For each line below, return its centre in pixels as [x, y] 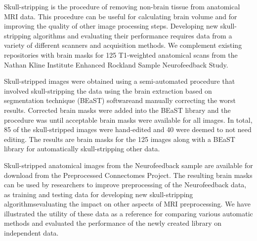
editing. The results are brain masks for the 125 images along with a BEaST [120, 139]
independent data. [31, 233]
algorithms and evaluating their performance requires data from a [133, 35]
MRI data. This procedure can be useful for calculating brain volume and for [121, 16]
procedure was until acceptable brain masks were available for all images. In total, [128, 120]
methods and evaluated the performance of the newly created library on [113, 223]
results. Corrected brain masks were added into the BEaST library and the [117, 110]
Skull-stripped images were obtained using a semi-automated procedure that [120, 81]
